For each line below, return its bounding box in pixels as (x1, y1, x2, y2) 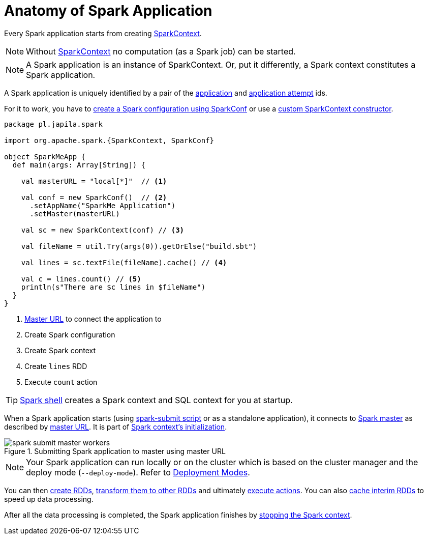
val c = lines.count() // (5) (21, 274, 141, 283)
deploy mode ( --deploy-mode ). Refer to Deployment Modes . (26, 467, 250, 477)
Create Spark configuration (24, 330, 115, 339)
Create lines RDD (24, 361, 87, 371)
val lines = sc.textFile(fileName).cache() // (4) (21, 258, 227, 267)
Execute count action (24, 377, 98, 386)
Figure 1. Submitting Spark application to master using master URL (4, 446, 226, 456)
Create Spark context (24, 346, 96, 355)
